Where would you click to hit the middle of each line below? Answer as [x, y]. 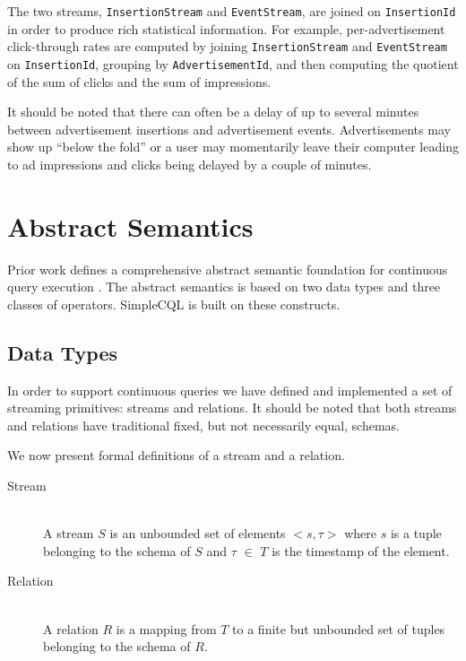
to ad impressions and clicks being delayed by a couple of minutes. [190, 164]
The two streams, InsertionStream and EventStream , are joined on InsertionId [232, 11]
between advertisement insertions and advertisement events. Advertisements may [229, 129]
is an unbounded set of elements [198, 533]
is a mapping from [166, 628]
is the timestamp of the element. [361, 550]
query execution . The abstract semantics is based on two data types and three [224, 287]
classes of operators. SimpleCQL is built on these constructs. [174, 304]
